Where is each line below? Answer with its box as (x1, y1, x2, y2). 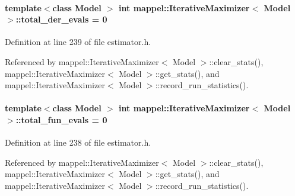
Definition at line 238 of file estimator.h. (5, 136, 151, 149)
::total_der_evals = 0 (15, 13, 107, 25)
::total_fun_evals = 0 (15, 113, 107, 126)
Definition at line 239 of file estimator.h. (5, 36, 151, 48)
